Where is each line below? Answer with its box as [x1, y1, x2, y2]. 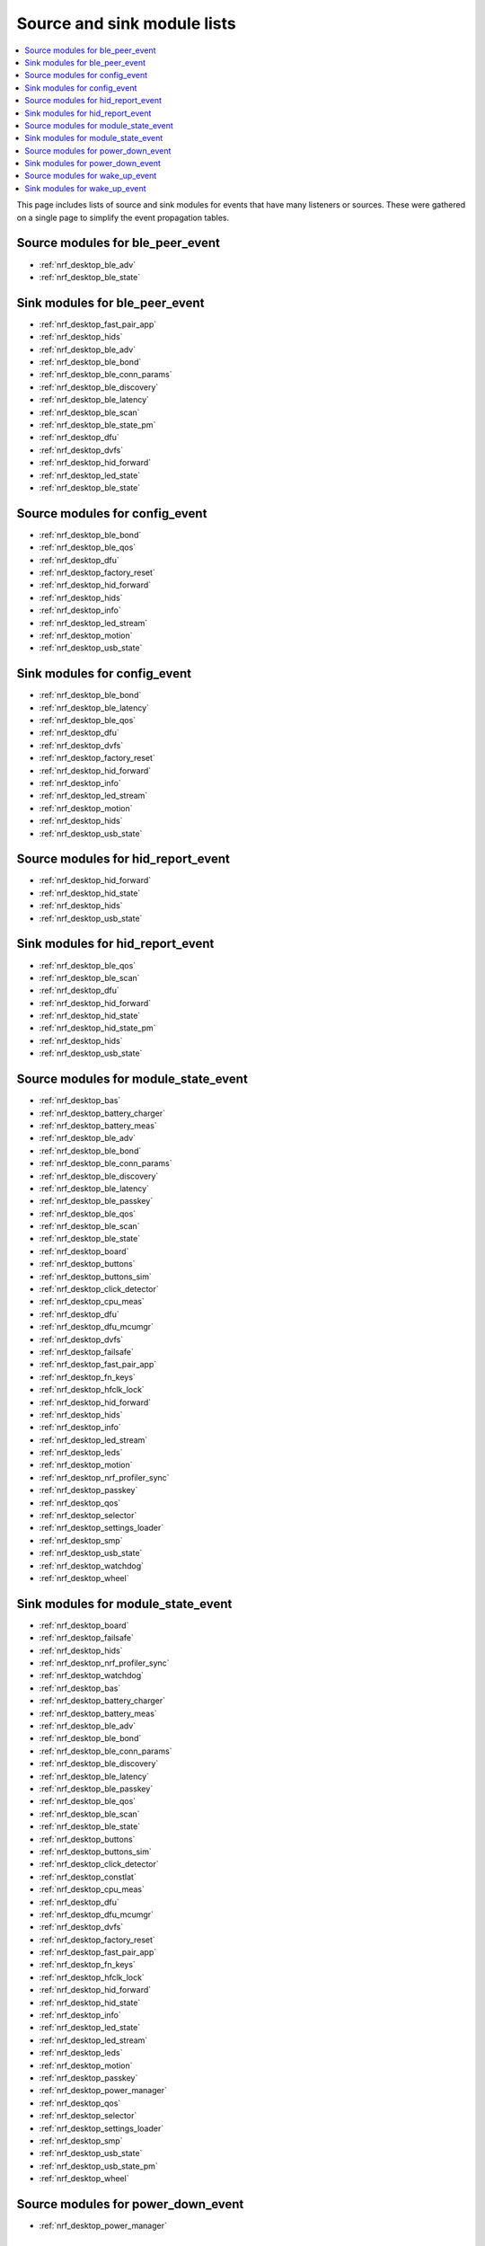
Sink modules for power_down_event [24, 158, 162, 169]
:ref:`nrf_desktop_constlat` [39, 1871, 137, 1882]
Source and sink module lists [16, 13, 237, 33]
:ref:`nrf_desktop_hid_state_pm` [39, 1022, 156, 1033]
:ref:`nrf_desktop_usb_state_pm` [39, 2161, 159, 2171]
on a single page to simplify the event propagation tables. [16, 212, 229, 223]
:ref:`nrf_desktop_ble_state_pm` [39, 419, 156, 430]
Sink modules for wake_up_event [24, 182, 146, 193]
